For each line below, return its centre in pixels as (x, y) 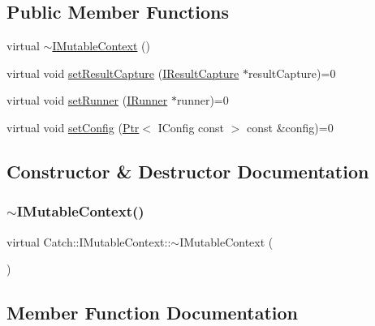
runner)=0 (203, 100)
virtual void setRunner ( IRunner (87, 100)
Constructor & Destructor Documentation (188, 171)
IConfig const (191, 127)
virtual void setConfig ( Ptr (73, 127)
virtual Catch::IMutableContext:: (89, 241)
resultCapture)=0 (292, 73)
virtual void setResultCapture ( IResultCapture (123, 73)
